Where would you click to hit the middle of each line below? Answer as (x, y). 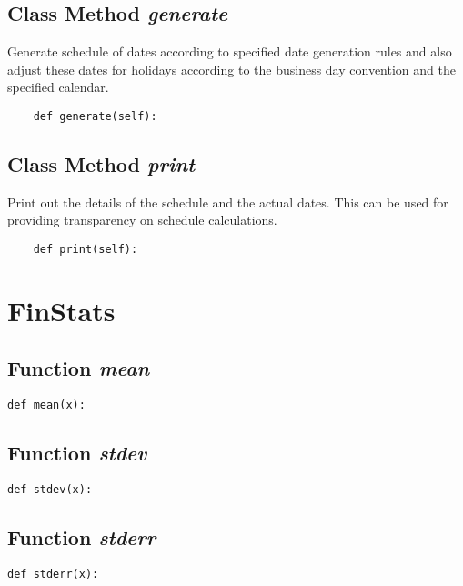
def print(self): (86, 250)
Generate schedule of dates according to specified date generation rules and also (230, 51)
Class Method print (101, 164)
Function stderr (82, 537)
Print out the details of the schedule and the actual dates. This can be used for (228, 202)
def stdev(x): (50, 490)
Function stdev (77, 453)
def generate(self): (95, 116)
